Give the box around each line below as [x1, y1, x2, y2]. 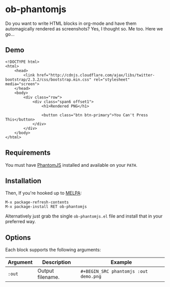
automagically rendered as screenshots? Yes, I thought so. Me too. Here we [5, 25, 163, 31]
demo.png [80, 274, 102, 279]
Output [37, 267, 54, 274]
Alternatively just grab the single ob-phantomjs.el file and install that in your [5, 213, 163, 219]
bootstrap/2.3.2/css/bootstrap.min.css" [5, 77, 92, 82]
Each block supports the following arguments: [5, 247, 101, 253]
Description [42, 259, 71, 266]
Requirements [5, 149, 51, 157]
